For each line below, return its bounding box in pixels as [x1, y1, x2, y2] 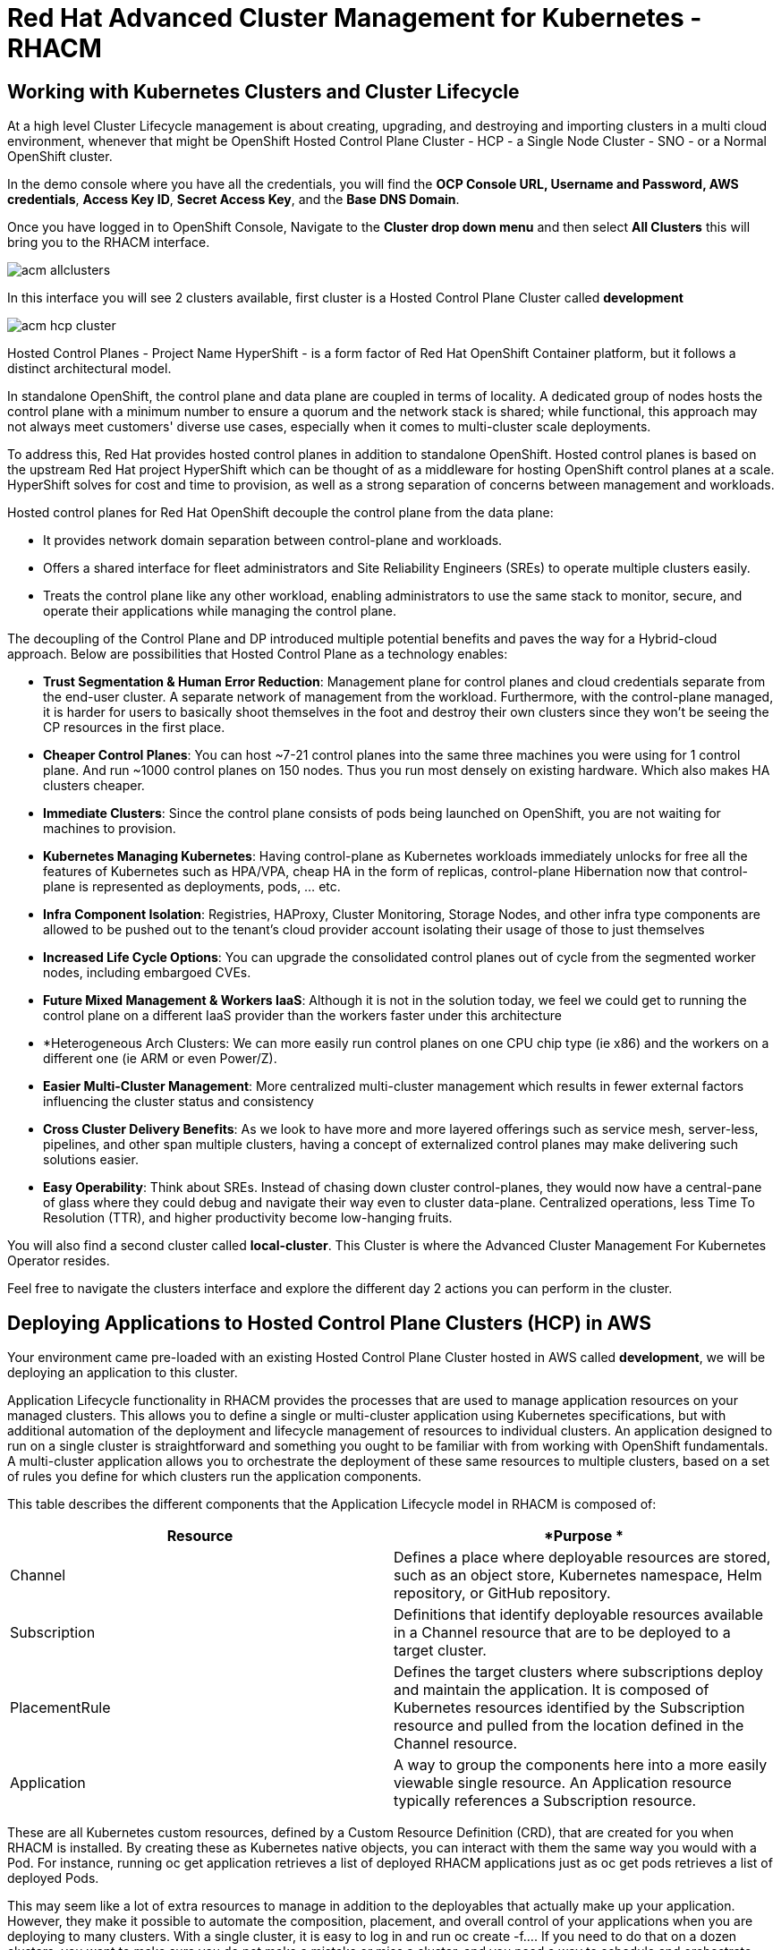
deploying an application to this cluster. [7, 1365, 238, 1381]
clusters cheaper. [43, 778, 145, 794]
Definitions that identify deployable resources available [394, 1605, 764, 1624]
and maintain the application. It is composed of [394, 1681, 709, 1699]
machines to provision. [43, 821, 176, 837]
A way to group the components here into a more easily [394, 1756, 768, 1775]
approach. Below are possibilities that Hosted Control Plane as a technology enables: [7, 646, 508, 662]
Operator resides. [7, 1253, 110, 1269]
